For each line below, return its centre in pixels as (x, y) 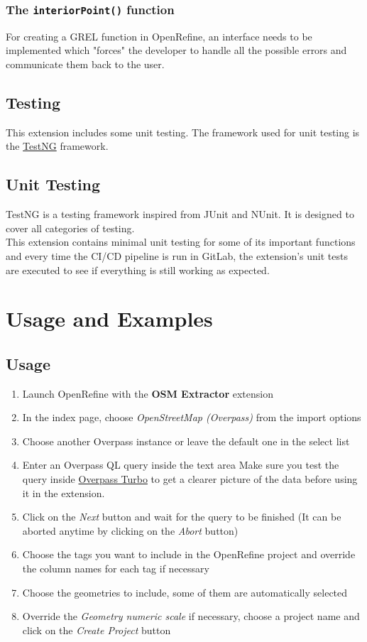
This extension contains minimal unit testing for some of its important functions (181, 242)
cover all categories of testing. (70, 228)
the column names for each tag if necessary (116, 568)
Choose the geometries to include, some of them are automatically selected (185, 592)
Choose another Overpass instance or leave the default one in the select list (186, 441)
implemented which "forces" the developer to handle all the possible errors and (176, 50)
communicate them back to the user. (85, 64)
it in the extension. (64, 493)
